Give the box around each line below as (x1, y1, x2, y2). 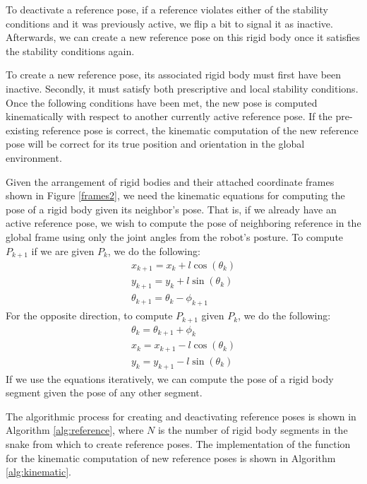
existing (6, 122, 40, 137)
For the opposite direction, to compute (6, 308, 173, 323)
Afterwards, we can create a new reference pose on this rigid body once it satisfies (6, 30, 360, 45)
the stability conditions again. (6, 43, 135, 58)
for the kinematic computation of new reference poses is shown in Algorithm (6, 450, 336, 465)
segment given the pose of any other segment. (6, 385, 203, 400)
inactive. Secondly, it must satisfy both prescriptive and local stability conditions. (6, 81, 359, 95)
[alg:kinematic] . (6, 464, 71, 479)
